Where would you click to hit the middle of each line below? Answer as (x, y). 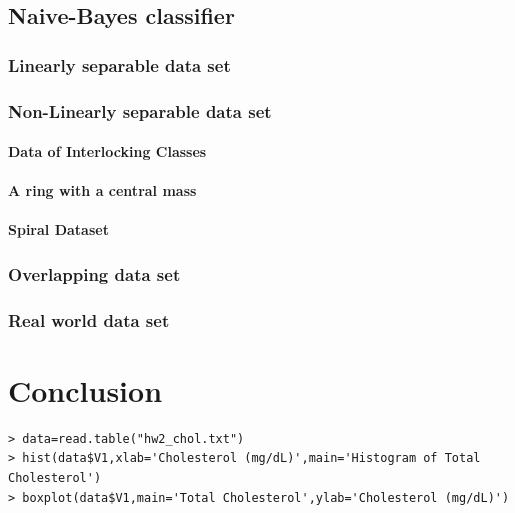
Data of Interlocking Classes (107, 151)
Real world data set (89, 319)
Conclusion (85, 389)
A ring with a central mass (102, 190)
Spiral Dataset (58, 229)
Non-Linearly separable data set (140, 110)
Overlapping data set (94, 273)
